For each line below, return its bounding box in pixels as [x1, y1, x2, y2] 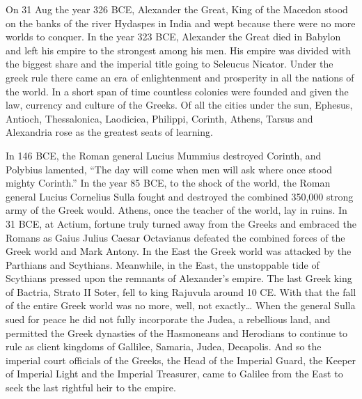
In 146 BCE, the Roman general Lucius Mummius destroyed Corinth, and [6, 148, 322, 162]
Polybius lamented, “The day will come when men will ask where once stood [6, 162, 333, 176]
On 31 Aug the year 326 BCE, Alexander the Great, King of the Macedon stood [6, 2, 348, 16]
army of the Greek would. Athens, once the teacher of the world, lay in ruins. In [6, 203, 347, 217]
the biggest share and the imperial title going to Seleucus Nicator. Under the [6, 56, 333, 71]
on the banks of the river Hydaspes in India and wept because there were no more [6, 15, 356, 30]
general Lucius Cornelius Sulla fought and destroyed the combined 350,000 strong [6, 189, 354, 203]
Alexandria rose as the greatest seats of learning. [6, 125, 214, 139]
